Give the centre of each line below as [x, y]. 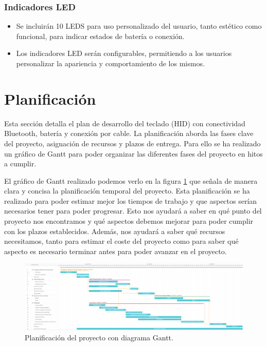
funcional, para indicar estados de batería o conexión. [100, 36]
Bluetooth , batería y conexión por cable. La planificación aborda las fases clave [129, 133]
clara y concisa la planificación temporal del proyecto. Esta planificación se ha [127, 191]
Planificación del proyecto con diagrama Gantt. [99, 337]
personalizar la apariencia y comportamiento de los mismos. [110, 63]
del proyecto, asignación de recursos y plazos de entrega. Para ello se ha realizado [132, 143]
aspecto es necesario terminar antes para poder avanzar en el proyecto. [115, 251]
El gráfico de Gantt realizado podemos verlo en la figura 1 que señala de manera [131, 180]
